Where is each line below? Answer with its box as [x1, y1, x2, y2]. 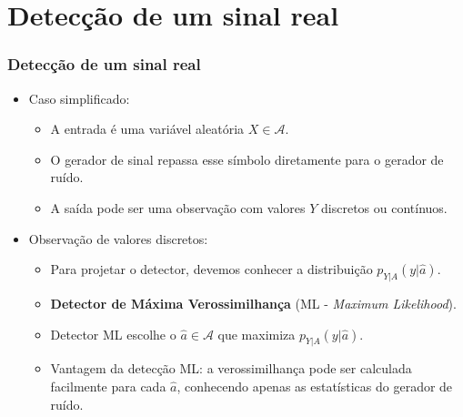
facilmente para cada [50, 376, 166, 395]
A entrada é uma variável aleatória [50, 119, 245, 138]
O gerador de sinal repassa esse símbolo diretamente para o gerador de [50, 149, 444, 168]
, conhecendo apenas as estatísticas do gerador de [176, 376, 453, 395]
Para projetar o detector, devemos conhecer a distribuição [50, 259, 373, 279]
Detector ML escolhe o [50, 324, 176, 343]
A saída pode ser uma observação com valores [50, 198, 306, 217]
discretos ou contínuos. [321, 198, 448, 217]
